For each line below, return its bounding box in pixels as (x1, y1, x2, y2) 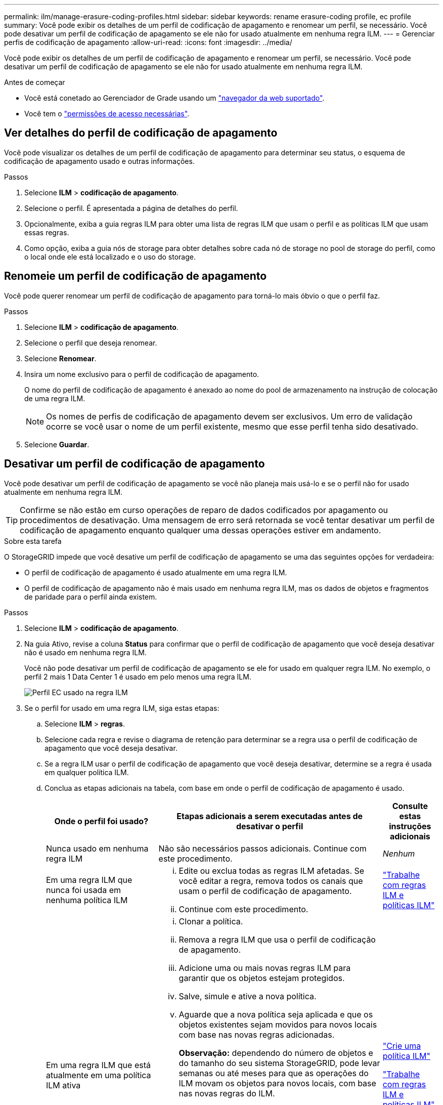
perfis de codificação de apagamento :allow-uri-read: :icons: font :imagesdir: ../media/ (4, 38, 292, 47)
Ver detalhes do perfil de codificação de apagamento (4, 126, 278, 140)
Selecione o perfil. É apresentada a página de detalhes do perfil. (24, 203, 238, 212)
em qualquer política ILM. (45, 768, 129, 777)
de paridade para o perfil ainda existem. (24, 592, 157, 601)
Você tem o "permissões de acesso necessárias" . (24, 109, 190, 118)
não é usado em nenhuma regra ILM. (24, 648, 147, 657)
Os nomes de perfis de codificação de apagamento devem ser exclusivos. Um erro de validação (46, 411, 413, 421)
